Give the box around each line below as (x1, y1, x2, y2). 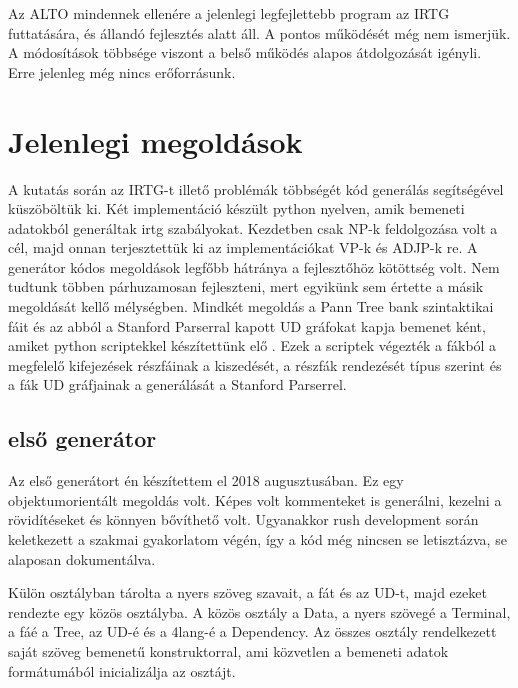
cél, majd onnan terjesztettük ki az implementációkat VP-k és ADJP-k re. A (8, 237, 478, 258)
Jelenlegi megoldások (8, 120, 303, 161)
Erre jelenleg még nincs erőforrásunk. (8, 61, 236, 82)
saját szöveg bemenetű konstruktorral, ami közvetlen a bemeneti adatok (8, 640, 449, 661)
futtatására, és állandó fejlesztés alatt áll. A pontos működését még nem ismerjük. (8, 22, 511, 43)
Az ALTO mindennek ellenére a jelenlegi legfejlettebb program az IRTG (8, 3, 450, 23)
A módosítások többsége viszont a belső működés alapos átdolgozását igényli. (8, 42, 482, 63)
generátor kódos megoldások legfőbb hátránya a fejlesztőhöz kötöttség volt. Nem (8, 256, 500, 277)
